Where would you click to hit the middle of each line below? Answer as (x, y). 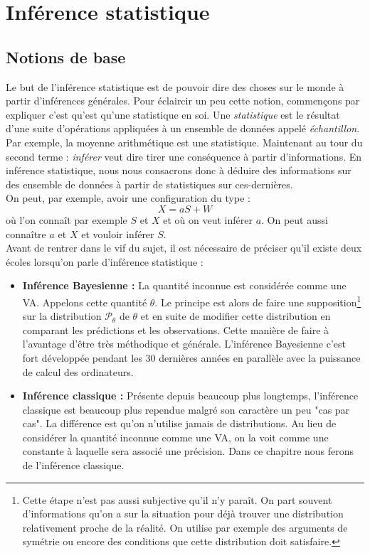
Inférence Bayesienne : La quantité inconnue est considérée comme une (184, 285)
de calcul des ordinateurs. (78, 371)
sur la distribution (62, 316)
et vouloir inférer (118, 233)
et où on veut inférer (208, 219)
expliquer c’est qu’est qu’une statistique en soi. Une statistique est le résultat (173, 114)
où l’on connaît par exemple (67, 219)
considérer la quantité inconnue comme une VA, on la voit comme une (175, 437)
